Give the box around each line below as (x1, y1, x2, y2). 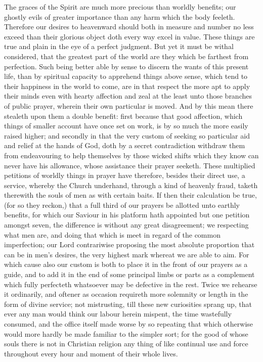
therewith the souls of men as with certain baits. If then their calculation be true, (4, 190, 257, 200)
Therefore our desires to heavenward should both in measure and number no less (4, 21, 254, 32)
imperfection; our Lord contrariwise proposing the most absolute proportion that (4, 239, 255, 250)
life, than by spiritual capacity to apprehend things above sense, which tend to (4, 71, 248, 81)
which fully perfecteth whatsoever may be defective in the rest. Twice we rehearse (4, 279, 257, 289)
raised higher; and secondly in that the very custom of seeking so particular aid (4, 130, 250, 141)
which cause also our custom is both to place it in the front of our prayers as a (4, 259, 248, 269)
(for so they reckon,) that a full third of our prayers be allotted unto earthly (4, 199, 240, 210)
